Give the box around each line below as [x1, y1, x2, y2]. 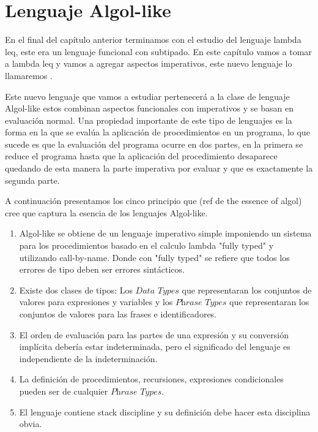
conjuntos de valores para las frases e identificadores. [19, 308, 217, 320]
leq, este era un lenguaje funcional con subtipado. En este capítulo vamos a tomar [5, 45, 312, 58]
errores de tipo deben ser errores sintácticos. [19, 263, 185, 276]
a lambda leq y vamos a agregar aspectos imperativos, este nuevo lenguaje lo [5, 57, 292, 70]
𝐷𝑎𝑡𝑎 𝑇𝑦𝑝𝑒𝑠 [135, 286, 179, 295]
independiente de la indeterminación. [19, 352, 158, 365]
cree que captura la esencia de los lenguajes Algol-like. [5, 206, 208, 219]
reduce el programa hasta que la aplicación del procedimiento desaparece [5, 150, 278, 162]
